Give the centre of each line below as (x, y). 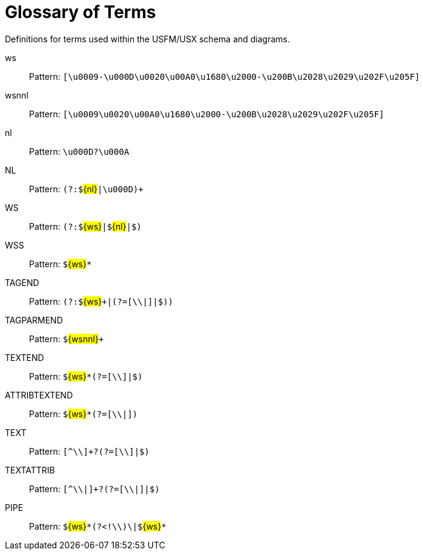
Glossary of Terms (80, 12)
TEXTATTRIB (30, 470)
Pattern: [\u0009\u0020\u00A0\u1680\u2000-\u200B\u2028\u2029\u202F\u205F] (207, 114)
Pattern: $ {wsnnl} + (67, 339)
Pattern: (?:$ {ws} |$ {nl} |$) (86, 226)
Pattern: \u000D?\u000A (79, 151)
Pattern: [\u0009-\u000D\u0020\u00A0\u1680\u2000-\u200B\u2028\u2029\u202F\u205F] (225, 76)
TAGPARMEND (34, 320)
